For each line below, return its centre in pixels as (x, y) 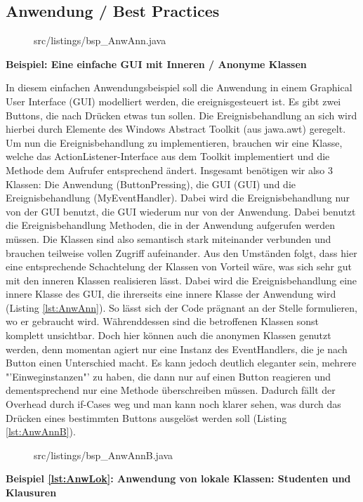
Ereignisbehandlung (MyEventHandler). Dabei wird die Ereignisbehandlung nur (178, 198)
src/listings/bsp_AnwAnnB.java (104, 455)
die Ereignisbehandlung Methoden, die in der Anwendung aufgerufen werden (171, 225)
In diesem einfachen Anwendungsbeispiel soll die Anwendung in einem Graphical (179, 87)
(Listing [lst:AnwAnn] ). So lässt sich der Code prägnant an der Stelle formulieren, (181, 307)
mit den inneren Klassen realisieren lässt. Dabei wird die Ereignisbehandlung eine (181, 280)
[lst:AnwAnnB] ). (41, 431)
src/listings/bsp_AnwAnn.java (100, 40)
